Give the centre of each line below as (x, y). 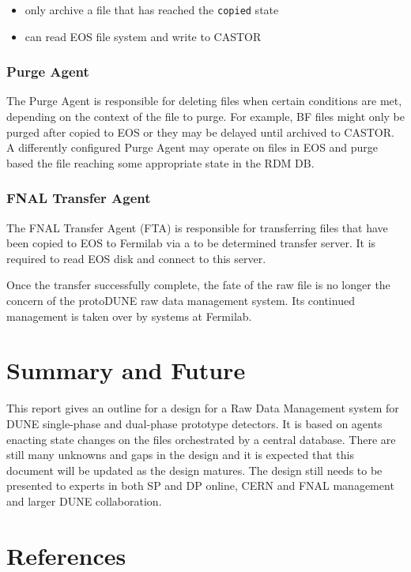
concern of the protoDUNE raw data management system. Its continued (181, 301)
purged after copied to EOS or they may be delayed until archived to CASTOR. (200, 132)
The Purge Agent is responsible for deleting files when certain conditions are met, (204, 101)
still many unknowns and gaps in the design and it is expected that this (180, 455)
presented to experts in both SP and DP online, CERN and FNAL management (200, 485)
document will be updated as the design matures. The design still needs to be (194, 470)
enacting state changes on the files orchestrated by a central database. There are (201, 439)
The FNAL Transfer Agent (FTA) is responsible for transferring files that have (197, 227)
